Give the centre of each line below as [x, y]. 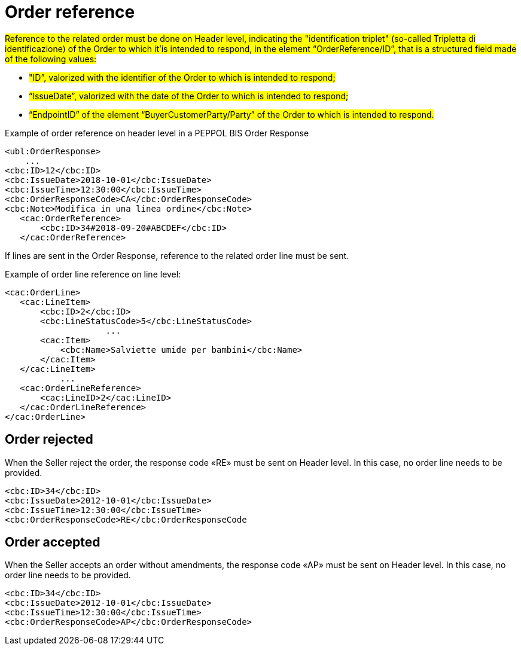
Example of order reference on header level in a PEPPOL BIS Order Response [157, 133]
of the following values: [51, 59]
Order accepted [53, 542]
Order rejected [49, 440]
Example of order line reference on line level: [93, 274]
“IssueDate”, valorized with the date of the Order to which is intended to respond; [189, 96]
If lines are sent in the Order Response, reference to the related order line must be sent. [177, 255]
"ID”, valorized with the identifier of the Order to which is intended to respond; [182, 77]
